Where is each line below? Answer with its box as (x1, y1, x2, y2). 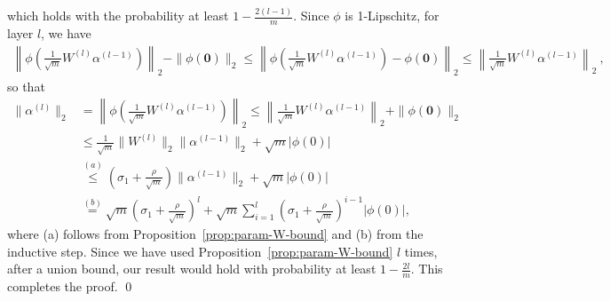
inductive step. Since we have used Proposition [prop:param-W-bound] (7, 242, 393, 260)
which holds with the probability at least (7, 6, 229, 25)
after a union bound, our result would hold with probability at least (7, 259, 376, 278)
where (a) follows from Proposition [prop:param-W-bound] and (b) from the (7, 225, 424, 243)
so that (7, 76, 45, 95)
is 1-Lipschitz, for (345, 6, 440, 25)
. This (410, 259, 443, 278)
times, (404, 242, 438, 260)
